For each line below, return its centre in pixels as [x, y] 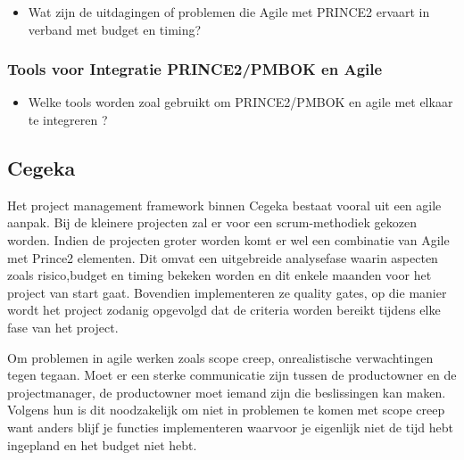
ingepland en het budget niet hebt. [102, 444]
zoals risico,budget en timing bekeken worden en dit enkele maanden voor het [220, 275]
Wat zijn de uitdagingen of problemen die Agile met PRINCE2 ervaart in [229, 12]
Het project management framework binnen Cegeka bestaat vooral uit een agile [224, 205]
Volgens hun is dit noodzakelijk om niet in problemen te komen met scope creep [226, 410]
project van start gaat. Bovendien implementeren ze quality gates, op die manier [227, 292]
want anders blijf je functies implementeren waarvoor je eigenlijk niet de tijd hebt [231, 427]
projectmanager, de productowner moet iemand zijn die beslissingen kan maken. [227, 392]
